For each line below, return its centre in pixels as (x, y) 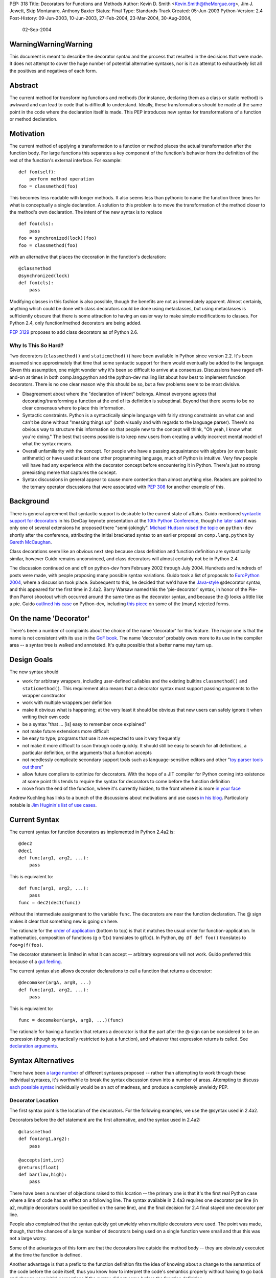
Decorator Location (34, 1100)
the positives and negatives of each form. (53, 71)
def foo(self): (38, 172)
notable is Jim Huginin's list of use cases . (53, 805)
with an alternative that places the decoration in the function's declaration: (88, 257)
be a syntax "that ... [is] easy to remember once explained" (84, 724)
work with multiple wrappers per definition (67, 702)
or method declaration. (33, 119)
